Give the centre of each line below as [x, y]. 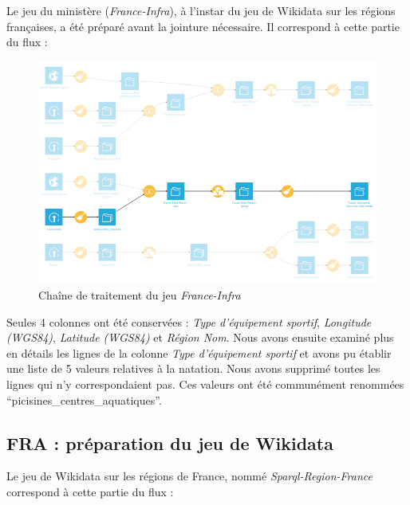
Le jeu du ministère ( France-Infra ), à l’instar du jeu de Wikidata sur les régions [201, 10]
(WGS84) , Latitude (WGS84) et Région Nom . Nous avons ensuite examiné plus [200, 337]
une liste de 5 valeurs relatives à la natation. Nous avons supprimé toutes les [193, 368]
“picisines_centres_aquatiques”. [84, 399]
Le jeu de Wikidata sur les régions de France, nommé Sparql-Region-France [190, 476]
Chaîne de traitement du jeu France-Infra [140, 294]
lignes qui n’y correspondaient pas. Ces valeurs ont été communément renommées [205, 384]
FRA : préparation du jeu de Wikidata [170, 442]
